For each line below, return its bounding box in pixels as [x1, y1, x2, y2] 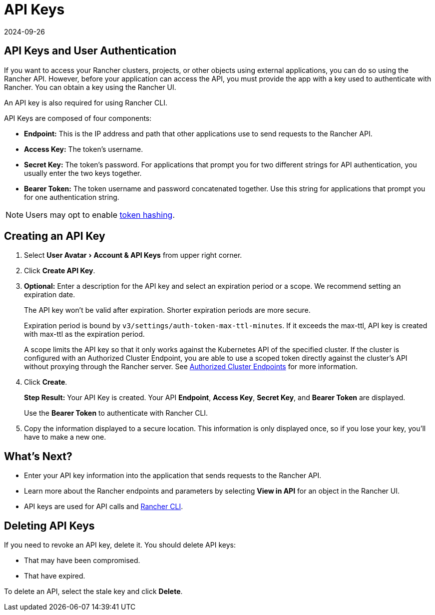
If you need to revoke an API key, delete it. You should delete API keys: [4, 541, 236, 550]
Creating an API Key [4, 230, 105, 243]
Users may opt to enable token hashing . [25, 209, 175, 220]
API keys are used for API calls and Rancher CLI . [24, 502, 183, 511]
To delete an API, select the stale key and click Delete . [4, 587, 183, 596]
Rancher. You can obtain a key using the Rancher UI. [4, 82, 176, 91]
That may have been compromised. [24, 556, 140, 565]
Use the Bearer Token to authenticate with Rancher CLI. [24, 409, 208, 418]
